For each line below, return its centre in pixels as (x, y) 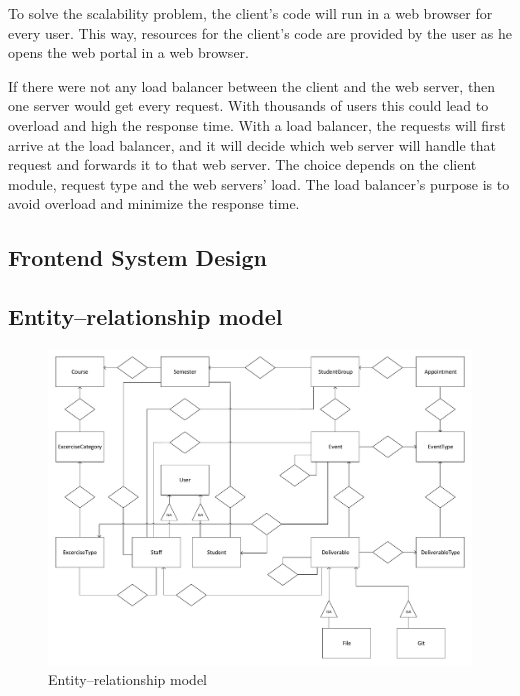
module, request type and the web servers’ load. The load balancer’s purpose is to (259, 183)
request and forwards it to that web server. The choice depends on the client (242, 164)
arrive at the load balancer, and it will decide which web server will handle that (252, 144)
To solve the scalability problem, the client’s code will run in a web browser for (250, 13)
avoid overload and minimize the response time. (154, 203)
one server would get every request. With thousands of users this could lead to (248, 105)
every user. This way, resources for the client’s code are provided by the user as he (260, 32)
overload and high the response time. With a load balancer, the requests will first (257, 124)
